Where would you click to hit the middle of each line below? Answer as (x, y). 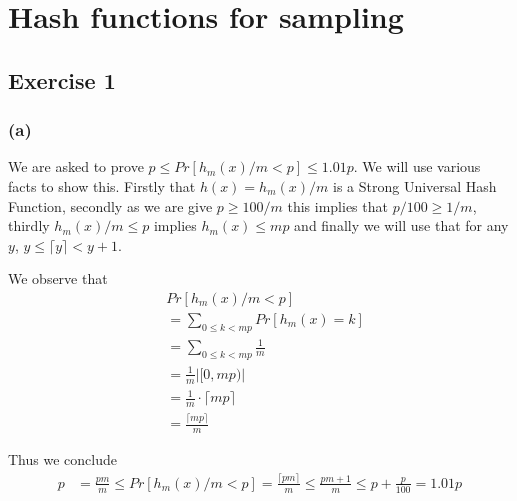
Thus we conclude (62, 459)
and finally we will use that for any (401, 225)
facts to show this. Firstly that (102, 185)
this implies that (337, 205)
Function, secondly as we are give (110, 205)
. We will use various (417, 166)
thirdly (29, 225)
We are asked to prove (76, 166)
